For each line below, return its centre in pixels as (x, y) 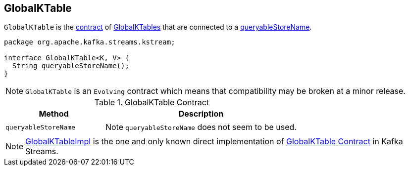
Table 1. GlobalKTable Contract (152, 103)
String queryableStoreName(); (71, 66)
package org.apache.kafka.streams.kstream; (90, 42)
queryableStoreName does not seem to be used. (211, 127)
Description (201, 114)
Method (54, 114)
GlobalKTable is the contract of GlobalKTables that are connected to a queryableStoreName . (158, 27)
